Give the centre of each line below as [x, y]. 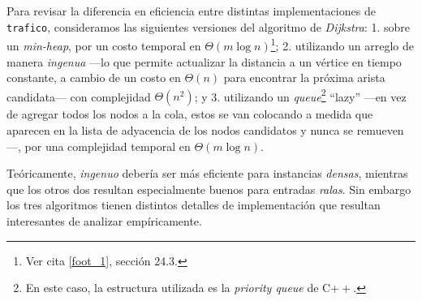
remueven [380, 129]
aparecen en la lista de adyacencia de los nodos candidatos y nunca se [180, 129]
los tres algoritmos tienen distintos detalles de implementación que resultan [194, 205]
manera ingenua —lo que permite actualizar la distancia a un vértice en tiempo [204, 61]
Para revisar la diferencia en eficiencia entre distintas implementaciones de [191, 11]
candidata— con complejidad [79, 96]
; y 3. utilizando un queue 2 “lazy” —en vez [300, 95]
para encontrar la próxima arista [304, 77]
